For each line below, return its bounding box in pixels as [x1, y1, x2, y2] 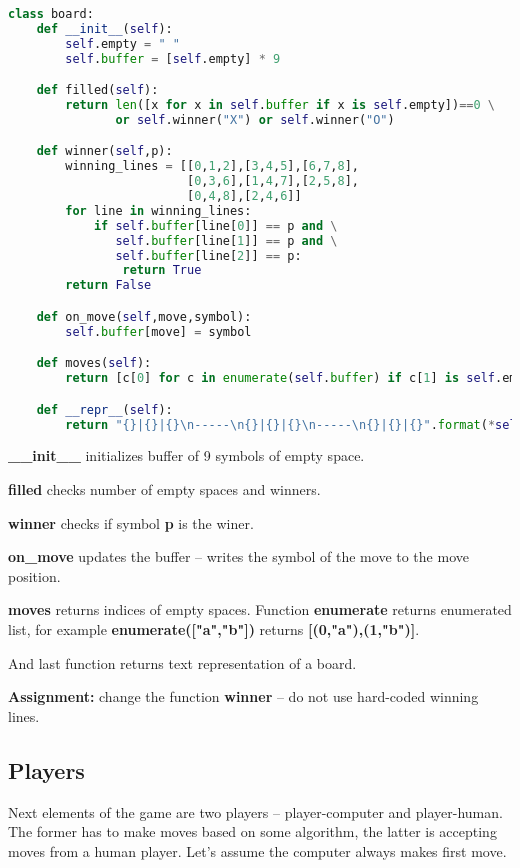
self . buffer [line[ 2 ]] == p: [115, 248, 302, 263]
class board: [8, 7, 94, 21]
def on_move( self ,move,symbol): [36, 309, 252, 324]
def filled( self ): [36, 83, 159, 98]
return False [65, 278, 152, 293]
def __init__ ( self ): [36, 21, 173, 36]
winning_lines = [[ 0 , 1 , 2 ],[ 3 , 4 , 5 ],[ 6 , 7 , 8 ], [65, 159, 360, 174]
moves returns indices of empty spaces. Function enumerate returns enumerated [8, 599, 512, 620]
